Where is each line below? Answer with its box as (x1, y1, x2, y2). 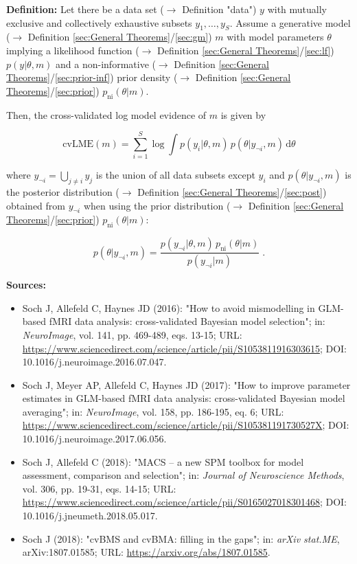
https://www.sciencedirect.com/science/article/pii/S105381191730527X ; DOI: (22, 418, 349, 432)
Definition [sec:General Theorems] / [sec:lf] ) (157, 43, 334, 57)
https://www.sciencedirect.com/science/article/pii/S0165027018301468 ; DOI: (22, 495, 347, 509)
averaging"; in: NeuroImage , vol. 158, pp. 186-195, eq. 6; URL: (22, 404, 284, 418)
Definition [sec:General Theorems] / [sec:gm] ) (27, 30, 212, 44)
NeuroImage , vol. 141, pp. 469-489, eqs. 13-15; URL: (22, 327, 242, 341)
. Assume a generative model (229, 15, 351, 30)
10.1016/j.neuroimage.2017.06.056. (22, 431, 167, 446)
